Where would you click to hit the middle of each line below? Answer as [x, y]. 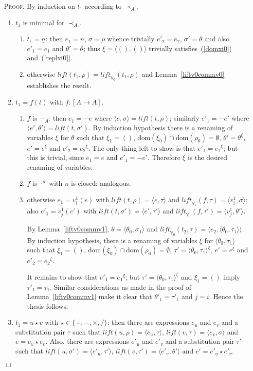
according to [103, 6]
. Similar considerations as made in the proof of [121, 287]
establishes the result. [59, 85]
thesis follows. [47, 306]
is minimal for [44, 22]
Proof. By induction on [40, 6]
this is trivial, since [55, 157]
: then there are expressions [148, 322]
